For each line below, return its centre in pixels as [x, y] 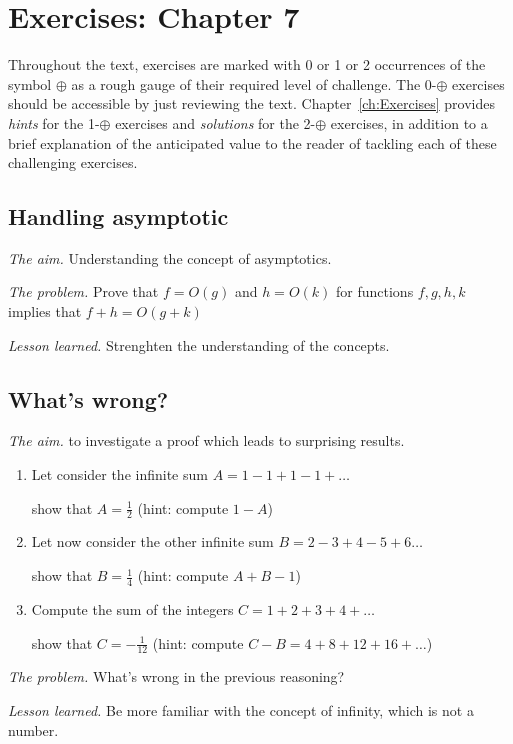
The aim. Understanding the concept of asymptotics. [170, 257]
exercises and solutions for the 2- [215, 122]
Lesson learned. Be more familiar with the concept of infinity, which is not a [241, 709]
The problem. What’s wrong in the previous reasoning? [176, 676]
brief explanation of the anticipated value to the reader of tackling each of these [252, 142]
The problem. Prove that [83, 291]
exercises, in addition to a [409, 122]
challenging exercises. [73, 162]
